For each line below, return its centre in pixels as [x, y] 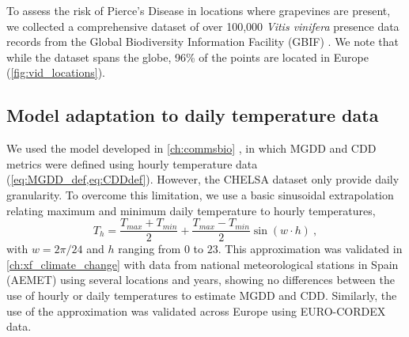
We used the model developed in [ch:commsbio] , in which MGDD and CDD [191, 148]
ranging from [150, 249]
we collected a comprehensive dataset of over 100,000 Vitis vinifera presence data [203, 26]
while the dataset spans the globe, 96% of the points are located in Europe [187, 57]
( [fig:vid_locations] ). [56, 72]
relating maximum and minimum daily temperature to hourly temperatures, [191, 210]
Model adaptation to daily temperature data [193, 115]
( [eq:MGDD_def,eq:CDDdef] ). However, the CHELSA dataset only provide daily [203, 179]
